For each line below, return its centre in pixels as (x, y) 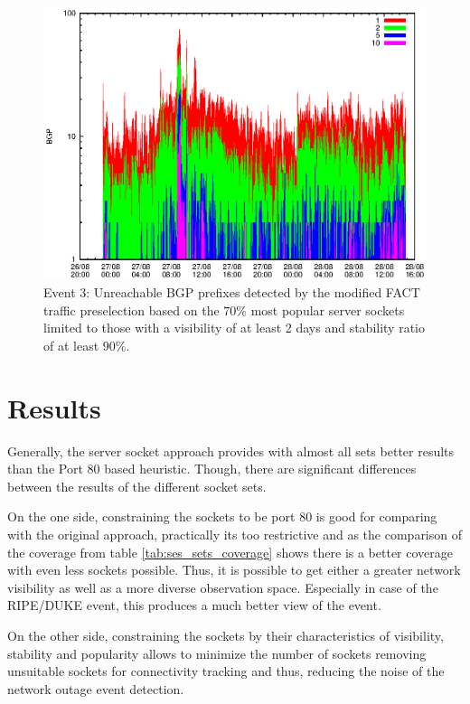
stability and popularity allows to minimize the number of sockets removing (217, 653)
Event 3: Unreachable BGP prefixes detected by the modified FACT (232, 292)
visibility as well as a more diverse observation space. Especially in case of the (223, 587)
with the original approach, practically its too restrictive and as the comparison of (235, 535)
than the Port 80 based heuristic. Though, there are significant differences (212, 469)
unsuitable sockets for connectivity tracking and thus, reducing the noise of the (226, 671)
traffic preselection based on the (132, 310)
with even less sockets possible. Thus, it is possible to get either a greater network (234, 570)
